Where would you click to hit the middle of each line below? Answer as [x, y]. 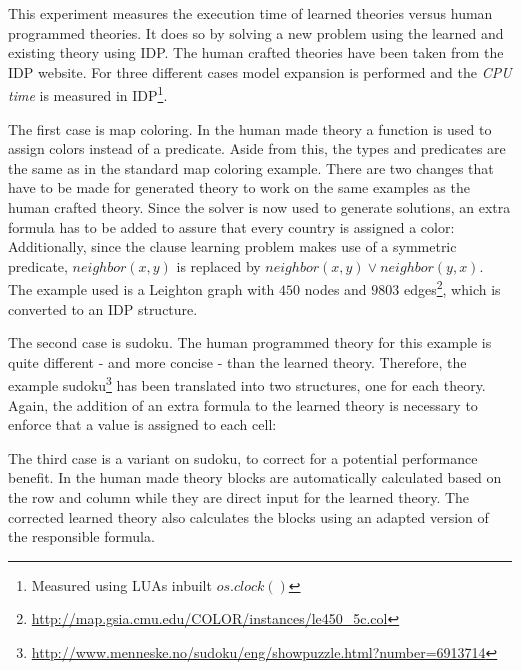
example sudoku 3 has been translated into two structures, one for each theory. [247, 384]
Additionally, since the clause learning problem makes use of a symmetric [232, 246]
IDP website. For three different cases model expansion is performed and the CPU [260, 71]
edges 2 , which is [452, 288]
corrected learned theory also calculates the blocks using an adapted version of [248, 516]
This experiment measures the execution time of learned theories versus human [250, 13]
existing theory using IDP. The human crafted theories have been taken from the [256, 52]
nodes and [335, 289]
